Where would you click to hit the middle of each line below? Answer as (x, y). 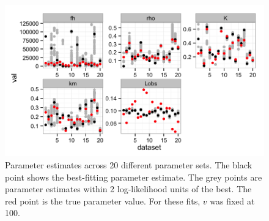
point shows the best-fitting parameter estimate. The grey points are (134, 177)
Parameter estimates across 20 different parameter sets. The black (129, 164)
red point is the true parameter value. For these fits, (103, 200)
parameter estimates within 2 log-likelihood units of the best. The (128, 189)
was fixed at (232, 200)
